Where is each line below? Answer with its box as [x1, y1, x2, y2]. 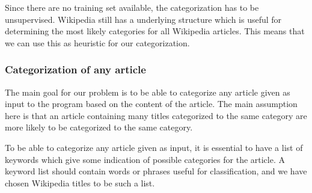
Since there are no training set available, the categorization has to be [5, 1, 259, 13]
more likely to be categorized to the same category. [5, 121, 193, 133]
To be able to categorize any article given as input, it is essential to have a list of [5, 141, 303, 153]
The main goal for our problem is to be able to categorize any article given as [5, 85, 290, 98]
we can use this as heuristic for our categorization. [5, 36, 190, 49]
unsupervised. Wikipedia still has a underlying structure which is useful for [5, 13, 282, 25]
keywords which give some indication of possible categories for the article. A [5, 153, 286, 165]
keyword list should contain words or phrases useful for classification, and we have [5, 165, 307, 177]
